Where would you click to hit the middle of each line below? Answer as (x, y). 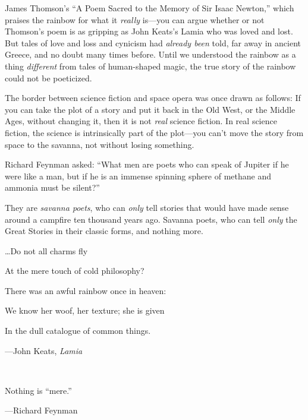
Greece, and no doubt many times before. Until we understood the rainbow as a (150, 54)
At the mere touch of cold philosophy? (75, 271)
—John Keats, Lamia (44, 350)
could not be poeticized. (48, 78)
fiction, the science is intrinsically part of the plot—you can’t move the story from (154, 132)
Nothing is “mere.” (38, 390)
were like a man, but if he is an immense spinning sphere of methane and (138, 176)
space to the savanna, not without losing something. (100, 144)
